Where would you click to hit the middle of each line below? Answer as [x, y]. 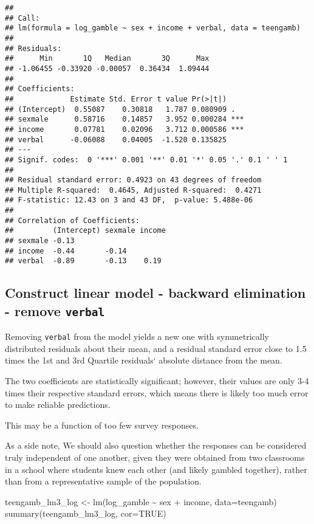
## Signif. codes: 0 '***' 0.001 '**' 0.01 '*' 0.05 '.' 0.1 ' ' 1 [146, 160]
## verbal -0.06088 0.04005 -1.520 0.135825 [116, 140]
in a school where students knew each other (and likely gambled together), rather [156, 469]
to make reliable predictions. [58, 405]
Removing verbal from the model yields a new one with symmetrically [137, 336]
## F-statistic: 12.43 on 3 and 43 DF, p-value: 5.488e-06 [129, 200]
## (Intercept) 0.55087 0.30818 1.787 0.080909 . [120, 109]
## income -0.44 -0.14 [66, 251]
